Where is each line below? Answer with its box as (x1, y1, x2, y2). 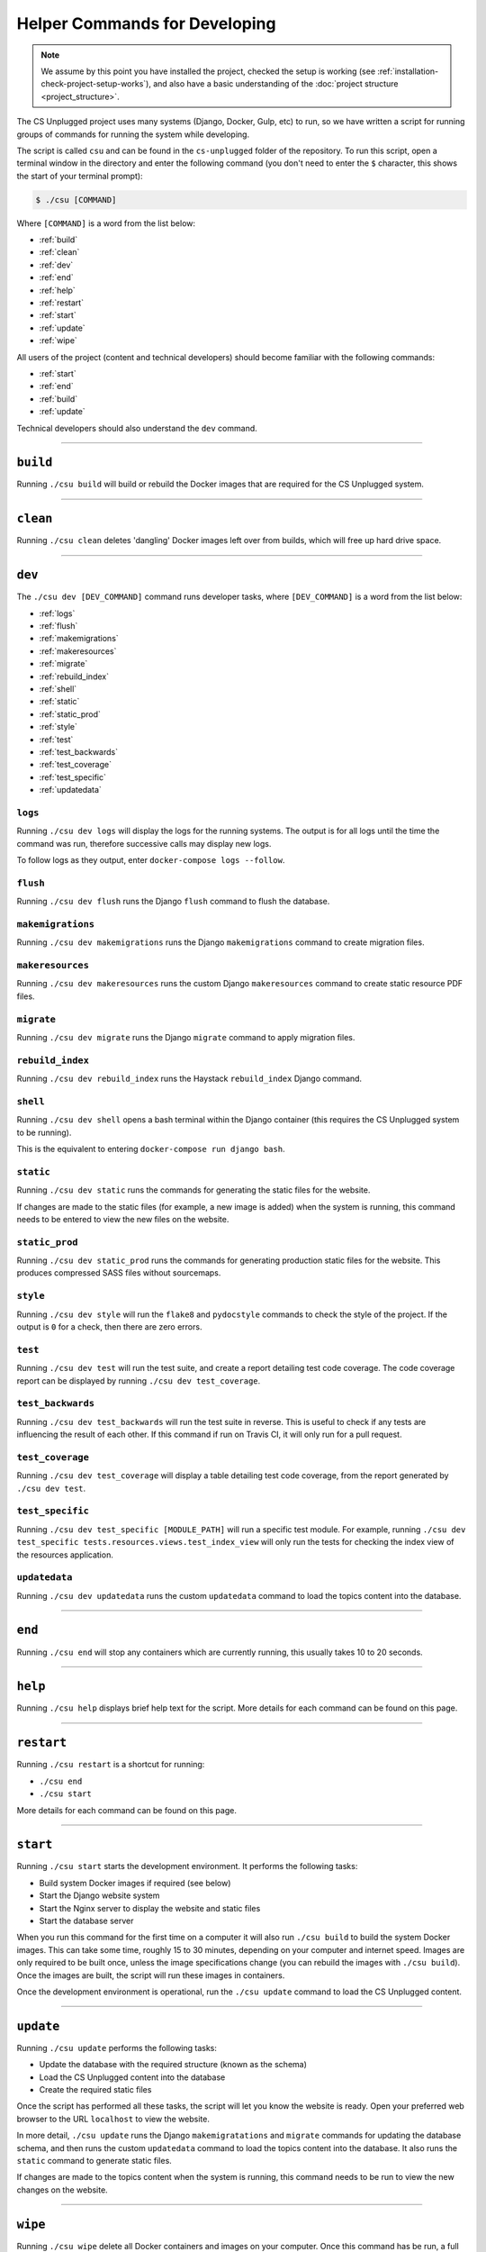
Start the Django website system (39, 1890, 160, 1901)
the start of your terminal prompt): (16, 170, 143, 181)
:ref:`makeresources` (39, 645, 117, 657)
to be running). (16, 1127, 72, 1138)
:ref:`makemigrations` (39, 633, 119, 644)
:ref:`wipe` (39, 335, 78, 346)
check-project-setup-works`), (40, 78, 152, 89)
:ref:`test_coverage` (39, 759, 112, 770)
